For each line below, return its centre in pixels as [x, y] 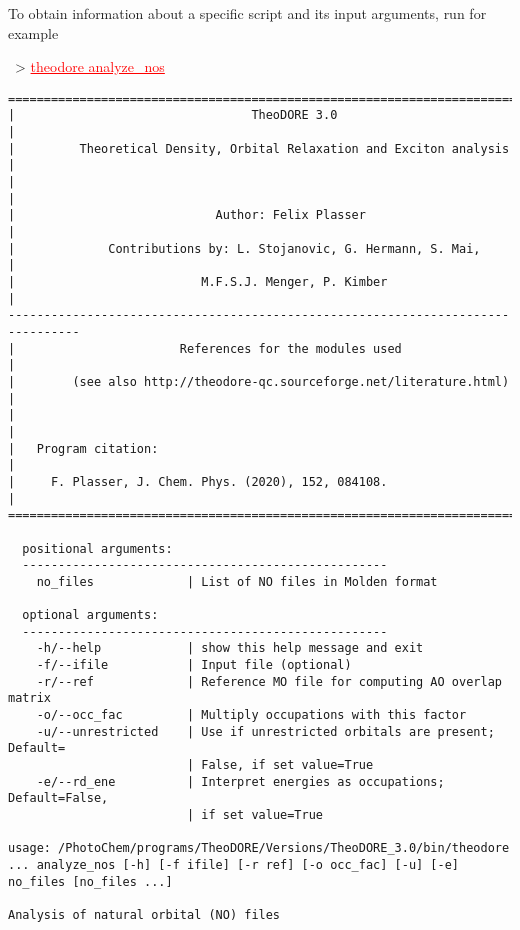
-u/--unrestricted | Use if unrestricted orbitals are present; [265, 731]
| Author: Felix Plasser [187, 215]
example [33, 32]
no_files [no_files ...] [90, 881]
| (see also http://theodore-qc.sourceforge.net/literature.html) [259, 381]
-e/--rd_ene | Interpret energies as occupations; [240, 781]
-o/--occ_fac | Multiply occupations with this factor [251, 715]
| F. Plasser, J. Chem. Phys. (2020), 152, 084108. [198, 481]
